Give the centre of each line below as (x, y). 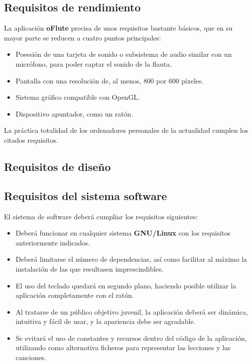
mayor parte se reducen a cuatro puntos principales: (83, 37)
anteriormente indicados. (53, 242)
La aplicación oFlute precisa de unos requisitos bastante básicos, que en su (118, 28)
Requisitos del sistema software (85, 195)
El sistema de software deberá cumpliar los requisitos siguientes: (101, 216)
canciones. (31, 357)
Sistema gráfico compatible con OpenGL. (78, 97)
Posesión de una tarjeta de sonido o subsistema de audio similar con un (124, 54)
